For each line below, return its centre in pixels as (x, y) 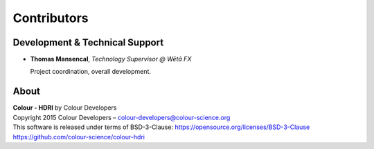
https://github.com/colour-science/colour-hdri (79, 137)
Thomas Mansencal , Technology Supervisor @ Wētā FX (111, 59)
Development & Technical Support (88, 42)
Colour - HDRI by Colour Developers (65, 108)
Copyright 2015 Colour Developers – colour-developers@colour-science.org (122, 117)
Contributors (51, 18)
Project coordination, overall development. (91, 72)
